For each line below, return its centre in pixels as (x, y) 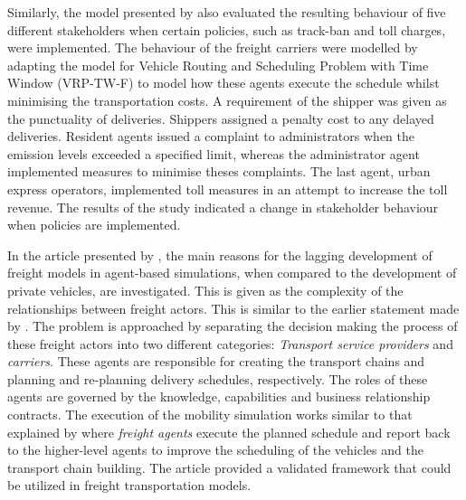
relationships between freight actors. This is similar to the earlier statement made (233, 308)
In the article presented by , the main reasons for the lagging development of (220, 255)
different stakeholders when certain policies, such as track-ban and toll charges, (227, 29)
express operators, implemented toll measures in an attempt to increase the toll (228, 189)
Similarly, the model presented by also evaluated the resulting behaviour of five (227, 12)
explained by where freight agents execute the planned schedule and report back (229, 432)
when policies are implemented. (94, 225)
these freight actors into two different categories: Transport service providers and (230, 343)
